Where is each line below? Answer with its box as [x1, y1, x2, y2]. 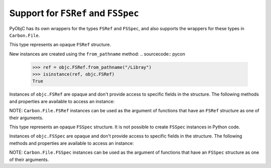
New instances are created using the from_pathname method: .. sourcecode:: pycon [9, 51, 185, 57]
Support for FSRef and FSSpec [9, 8, 139, 19]
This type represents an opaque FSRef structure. [9, 42, 111, 48]
